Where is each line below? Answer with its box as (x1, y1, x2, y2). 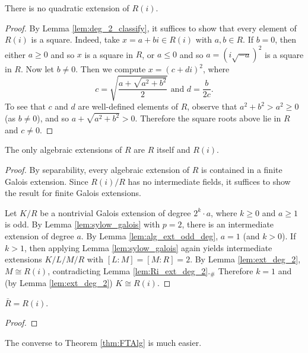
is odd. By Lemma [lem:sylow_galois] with (5, 218, 160, 230)
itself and (157, 143, 190, 156)
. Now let (20, 63, 54, 75)
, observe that (187, 100, 237, 113)
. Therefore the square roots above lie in (135, 112, 281, 124)
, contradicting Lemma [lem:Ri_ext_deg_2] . (47, 264, 211, 277)
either (5, 48, 26, 60)
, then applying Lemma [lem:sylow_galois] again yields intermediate (24, 241, 272, 253)
